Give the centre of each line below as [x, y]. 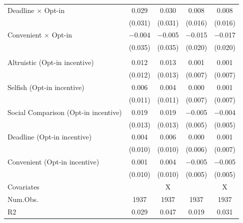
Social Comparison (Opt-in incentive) [65, 112]
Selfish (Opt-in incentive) [46, 87]
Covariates [23, 186]
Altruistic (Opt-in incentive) [51, 62]
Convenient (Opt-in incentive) [53, 162]
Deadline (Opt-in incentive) [50, 137]
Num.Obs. [23, 199]
